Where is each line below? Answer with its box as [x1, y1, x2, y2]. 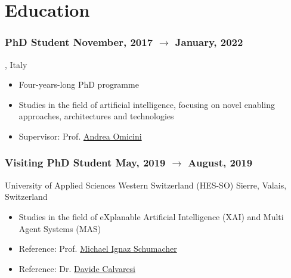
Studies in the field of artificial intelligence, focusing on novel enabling [18, 98, 275, 110]
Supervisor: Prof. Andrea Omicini [18, 129, 142, 142]
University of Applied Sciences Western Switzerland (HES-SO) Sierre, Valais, [5, 178, 287, 191]
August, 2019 [188, 155, 253, 170]
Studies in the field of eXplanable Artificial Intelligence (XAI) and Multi [18, 210, 284, 223]
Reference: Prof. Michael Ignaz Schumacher [18, 242, 177, 255]
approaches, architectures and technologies [18, 110, 174, 122]
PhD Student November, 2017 [5, 35, 153, 50]
